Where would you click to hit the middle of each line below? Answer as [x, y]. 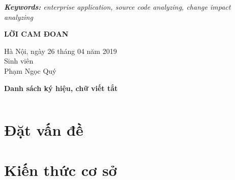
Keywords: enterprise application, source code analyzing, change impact [118, 7]
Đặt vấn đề [44, 130]
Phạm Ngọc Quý [30, 70]
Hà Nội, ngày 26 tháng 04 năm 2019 [61, 51]
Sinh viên [19, 61]
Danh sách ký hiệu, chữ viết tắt [61, 88]
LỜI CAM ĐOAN [36, 34]
